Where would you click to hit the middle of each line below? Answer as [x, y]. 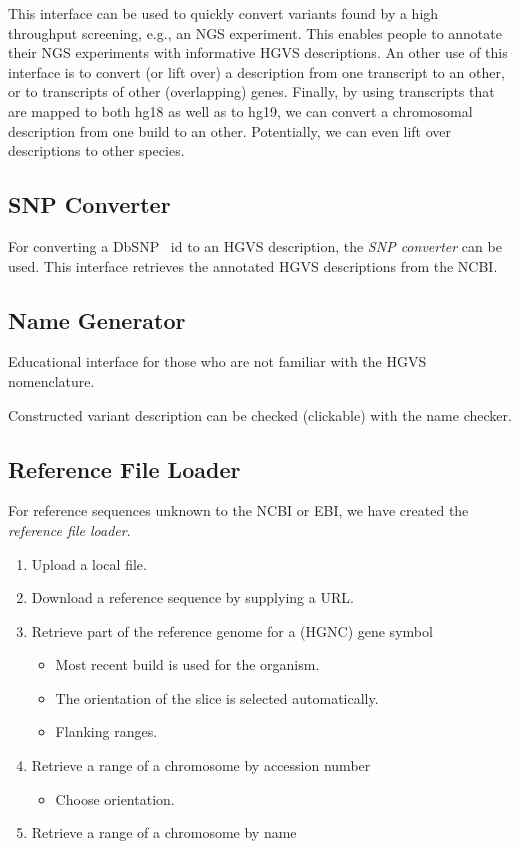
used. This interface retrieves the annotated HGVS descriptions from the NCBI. [253, 265]
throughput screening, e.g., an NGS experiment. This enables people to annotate [255, 32]
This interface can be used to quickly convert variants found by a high [223, 13]
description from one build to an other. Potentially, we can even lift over [230, 130]
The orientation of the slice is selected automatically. [217, 697]
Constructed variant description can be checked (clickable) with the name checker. [260, 414]
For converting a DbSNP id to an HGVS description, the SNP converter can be [255, 245]
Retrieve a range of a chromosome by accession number [201, 765]
